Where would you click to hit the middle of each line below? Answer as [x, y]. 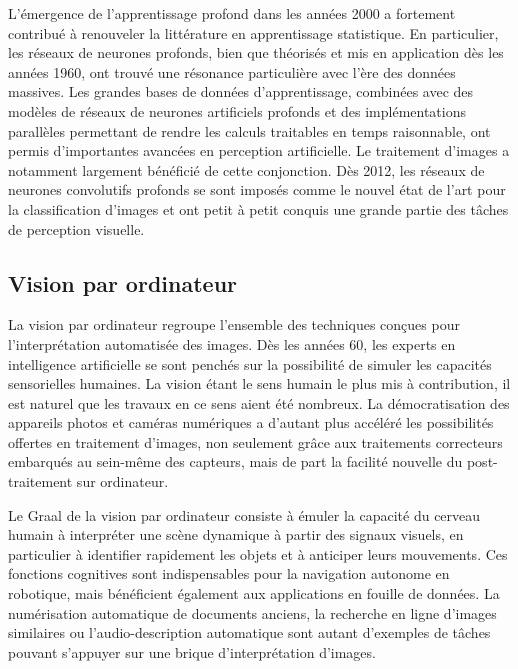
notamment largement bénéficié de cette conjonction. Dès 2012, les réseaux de [246, 169]
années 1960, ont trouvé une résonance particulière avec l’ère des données [232, 71]
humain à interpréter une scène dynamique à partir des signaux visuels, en [236, 534]
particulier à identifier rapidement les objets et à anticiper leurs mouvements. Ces [258, 553]
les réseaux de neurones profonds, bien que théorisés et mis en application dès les [256, 52]
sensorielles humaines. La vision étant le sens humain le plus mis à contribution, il [259, 383]
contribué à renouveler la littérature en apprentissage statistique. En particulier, [253, 32]
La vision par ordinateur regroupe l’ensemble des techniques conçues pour [234, 324]
